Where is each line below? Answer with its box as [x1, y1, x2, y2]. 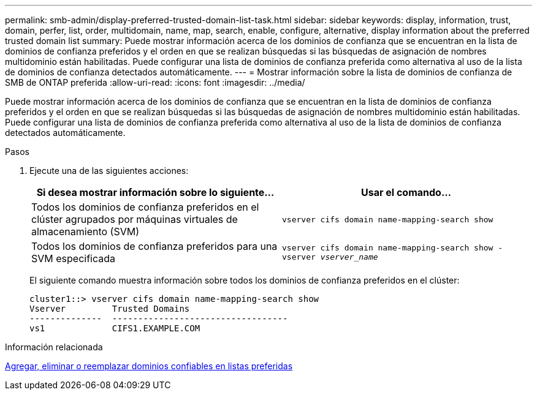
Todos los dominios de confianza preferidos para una [31, 240, 278, 252]
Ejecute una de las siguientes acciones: [29, 165, 189, 176]
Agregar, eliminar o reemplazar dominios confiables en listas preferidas [5, 361, 293, 371]
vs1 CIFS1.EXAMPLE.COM [29, 323, 200, 333]
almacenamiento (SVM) [31, 225, 140, 238]
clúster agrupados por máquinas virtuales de [31, 213, 238, 225]
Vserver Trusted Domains [29, 304, 190, 314]
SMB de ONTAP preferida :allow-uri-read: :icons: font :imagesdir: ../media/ [5, 77, 305, 88]
